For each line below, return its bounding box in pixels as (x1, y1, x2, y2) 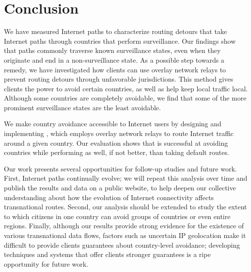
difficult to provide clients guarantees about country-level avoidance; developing (4, 239, 240, 250)
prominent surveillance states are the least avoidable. (4, 102, 161, 112)
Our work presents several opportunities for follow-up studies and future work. (4, 163, 237, 173)
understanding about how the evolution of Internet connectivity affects (4, 192, 214, 202)
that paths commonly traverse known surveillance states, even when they (4, 45, 221, 55)
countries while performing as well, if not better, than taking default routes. (4, 147, 229, 157)
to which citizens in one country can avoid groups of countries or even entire (4, 211, 231, 221)
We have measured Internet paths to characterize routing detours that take (4, 26, 227, 36)
